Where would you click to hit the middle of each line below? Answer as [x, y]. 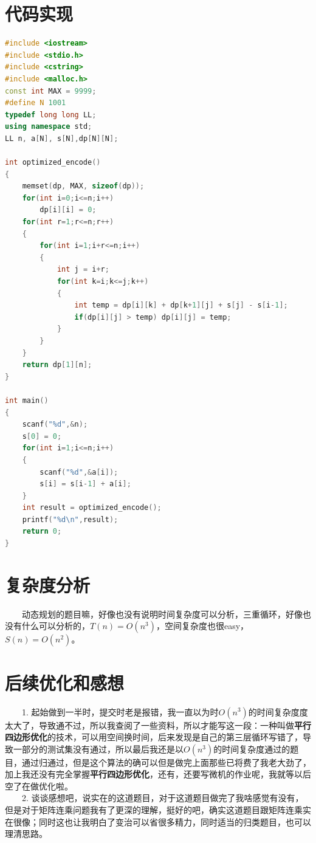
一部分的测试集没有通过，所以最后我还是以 [98, 748]
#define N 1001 [36, 103]
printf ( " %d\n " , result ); [70, 519]
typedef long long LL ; [51, 115]
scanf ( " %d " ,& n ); [55, 425]
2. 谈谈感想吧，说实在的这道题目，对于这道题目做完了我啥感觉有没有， [163, 798]
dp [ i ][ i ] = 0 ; [68, 210]
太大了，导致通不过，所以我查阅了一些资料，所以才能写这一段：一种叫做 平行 [158, 725]
